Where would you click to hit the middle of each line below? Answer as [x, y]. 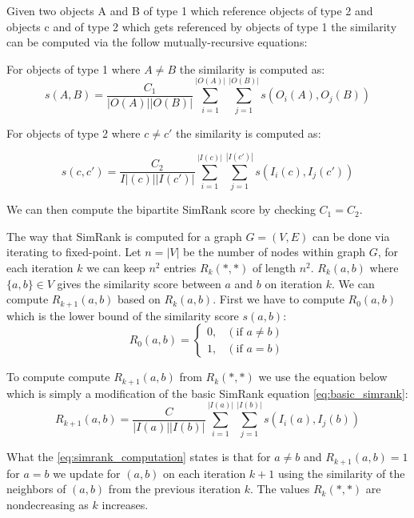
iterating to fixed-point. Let [74, 252]
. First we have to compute [279, 299]
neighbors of [36, 489]
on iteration [294, 283]
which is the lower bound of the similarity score [123, 315]
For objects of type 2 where [74, 133]
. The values [280, 489]
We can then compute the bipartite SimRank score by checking [161, 209]
